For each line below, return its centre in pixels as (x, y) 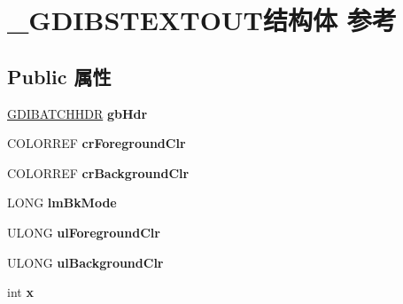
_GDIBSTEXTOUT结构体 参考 (202, 20)
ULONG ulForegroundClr (84, 232)
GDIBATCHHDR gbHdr (77, 113)
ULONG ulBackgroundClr (85, 262)
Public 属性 (59, 76)
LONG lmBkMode (62, 203)
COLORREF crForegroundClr (97, 143)
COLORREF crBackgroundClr (98, 172)
